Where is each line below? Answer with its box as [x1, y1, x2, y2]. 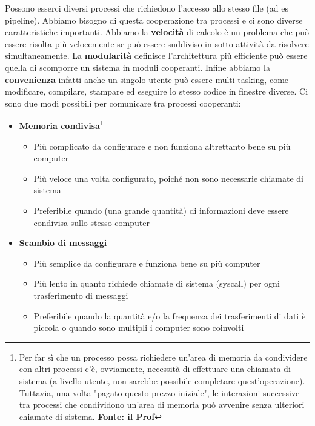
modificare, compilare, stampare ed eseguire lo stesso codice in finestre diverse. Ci [5, 85, 308, 98]
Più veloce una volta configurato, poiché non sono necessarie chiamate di [33, 171, 303, 184]
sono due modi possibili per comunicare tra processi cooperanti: [5, 96, 241, 109]
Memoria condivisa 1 [19, 118, 104, 131]
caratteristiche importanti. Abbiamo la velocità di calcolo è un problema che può [5, 25, 309, 38]
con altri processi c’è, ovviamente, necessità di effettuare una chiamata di [19, 362, 291, 375]
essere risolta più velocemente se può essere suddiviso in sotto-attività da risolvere [5, 37, 309, 50]
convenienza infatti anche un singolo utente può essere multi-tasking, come [5, 73, 289, 85]
